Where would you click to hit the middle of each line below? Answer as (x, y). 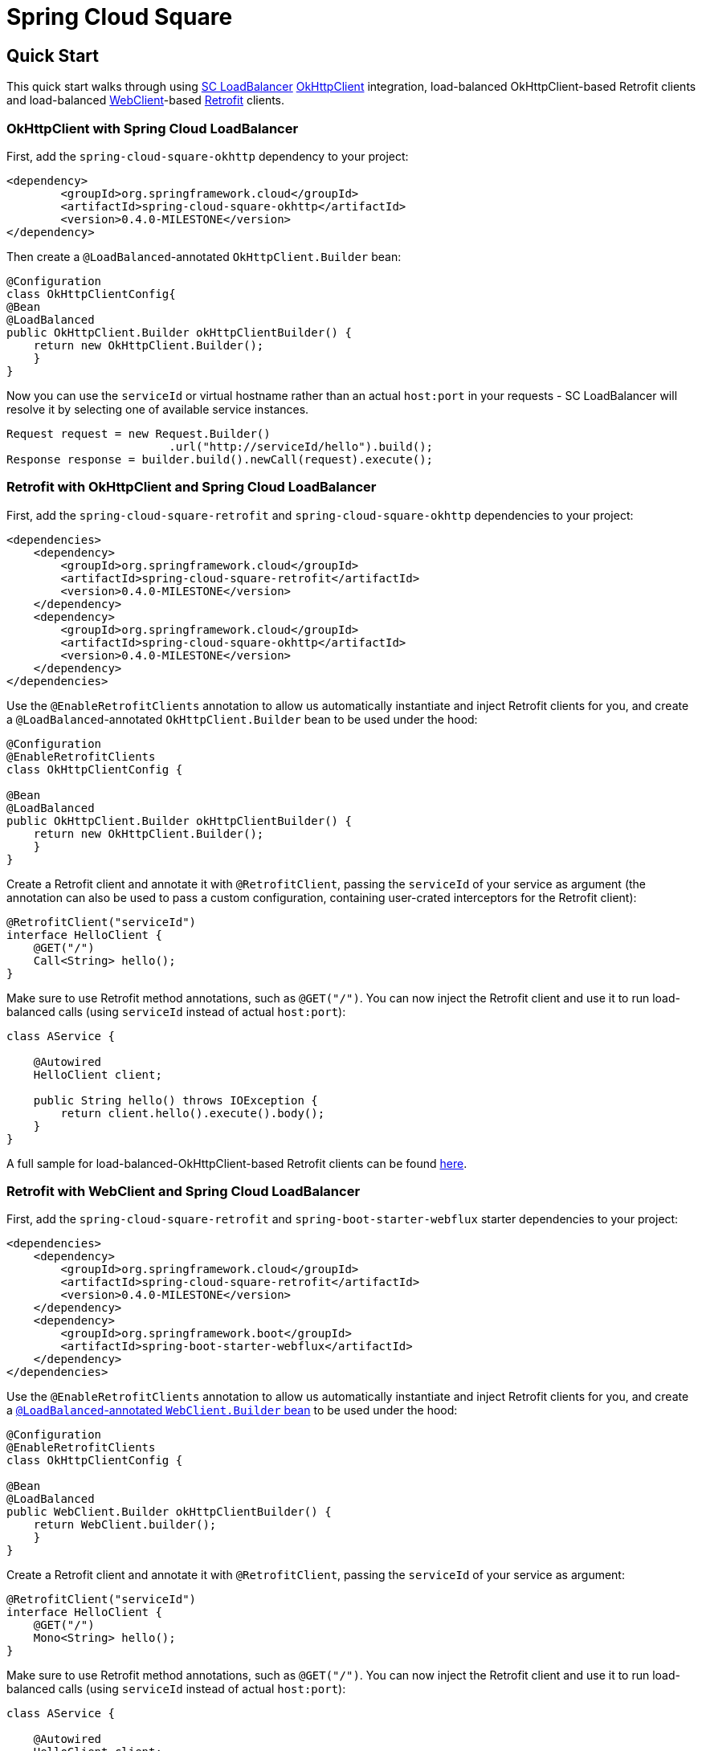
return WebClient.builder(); (125, 1525)
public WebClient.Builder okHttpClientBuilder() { (169, 1512)
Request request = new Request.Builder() (139, 433)
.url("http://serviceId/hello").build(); (301, 446)
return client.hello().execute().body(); (193, 1113)
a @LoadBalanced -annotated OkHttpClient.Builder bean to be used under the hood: (242, 719)
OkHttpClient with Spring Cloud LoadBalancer (153, 128)
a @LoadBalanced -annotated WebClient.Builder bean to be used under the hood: (232, 1410)
